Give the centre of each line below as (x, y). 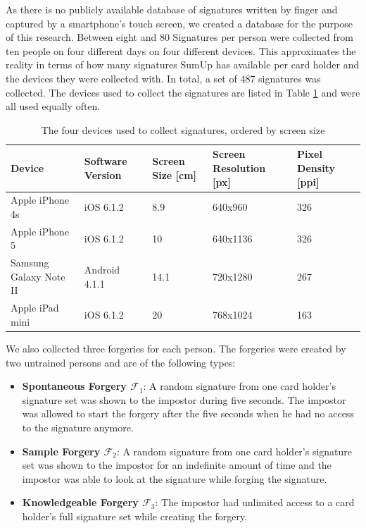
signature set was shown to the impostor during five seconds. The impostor (184, 399)
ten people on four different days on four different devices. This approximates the (181, 50)
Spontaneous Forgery (74, 386)
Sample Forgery (61, 451)
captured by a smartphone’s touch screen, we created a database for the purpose (179, 23)
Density (316, 167)
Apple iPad (35, 308)
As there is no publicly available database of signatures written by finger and (172, 9)
